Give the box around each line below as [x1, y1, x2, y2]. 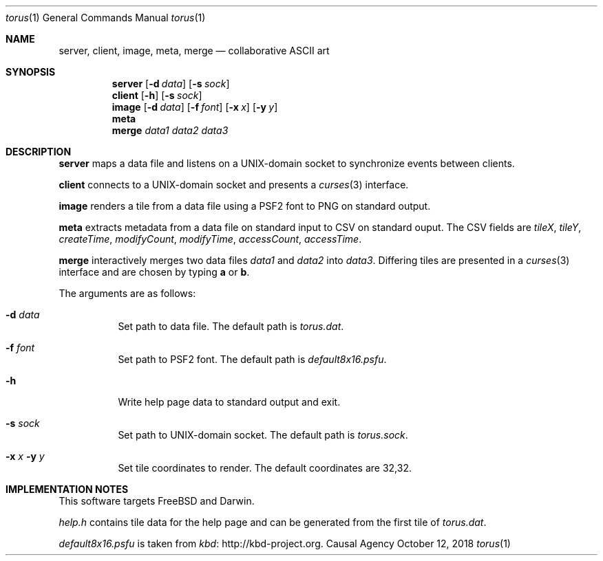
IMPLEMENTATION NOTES [6, 483, 129, 495]
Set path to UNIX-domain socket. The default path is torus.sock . [118, 429, 408, 441]
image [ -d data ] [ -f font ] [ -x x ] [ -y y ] [112, 101, 278, 113]
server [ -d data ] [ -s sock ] [112, 78, 230, 89]
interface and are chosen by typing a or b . [59, 266, 250, 278]
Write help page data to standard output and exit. [118, 396, 341, 408]
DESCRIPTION [6, 146, 72, 157]
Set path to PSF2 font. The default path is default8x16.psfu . [118, 353, 387, 365]
